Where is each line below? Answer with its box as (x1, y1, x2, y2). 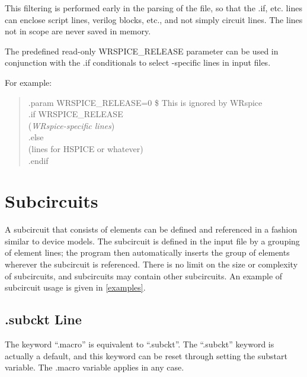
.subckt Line (5, 310, 82, 328)
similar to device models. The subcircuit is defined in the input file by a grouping (5, 234, 300, 247)
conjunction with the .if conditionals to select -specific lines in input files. (5, 56, 271, 69)
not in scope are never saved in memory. (5, 25, 151, 37)
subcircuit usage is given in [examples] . (5, 281, 146, 294)
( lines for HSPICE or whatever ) (28, 142, 143, 154)
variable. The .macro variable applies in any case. (5, 361, 184, 373)
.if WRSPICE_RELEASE (28, 108, 123, 120)
